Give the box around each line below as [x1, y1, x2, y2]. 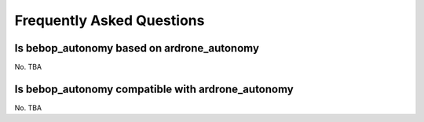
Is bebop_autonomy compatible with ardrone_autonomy [14, 82, 294, 95]
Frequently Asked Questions [14, 12, 205, 29]
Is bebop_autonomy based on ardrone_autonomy [14, 41, 259, 55]
